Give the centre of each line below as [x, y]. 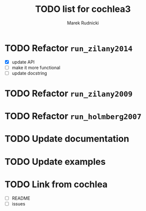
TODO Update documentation [67, 139]
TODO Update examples [55, 162]
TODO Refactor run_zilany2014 [69, 48]
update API [23, 62]
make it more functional [36, 68]
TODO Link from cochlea [56, 184]
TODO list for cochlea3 [83, 9]
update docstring [30, 73]
